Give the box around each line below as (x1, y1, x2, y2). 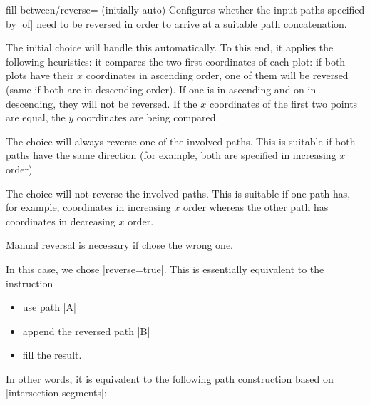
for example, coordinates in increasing (6, 200, 171, 215)
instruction (6, 275, 53, 290)
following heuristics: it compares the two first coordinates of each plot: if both (6, 53, 346, 68)
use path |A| (22, 299, 76, 314)
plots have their (6, 68, 74, 83)
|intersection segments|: (6, 385, 107, 400)
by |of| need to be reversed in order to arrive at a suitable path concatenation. (6, 16, 347, 31)
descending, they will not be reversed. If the (6, 96, 197, 111)
